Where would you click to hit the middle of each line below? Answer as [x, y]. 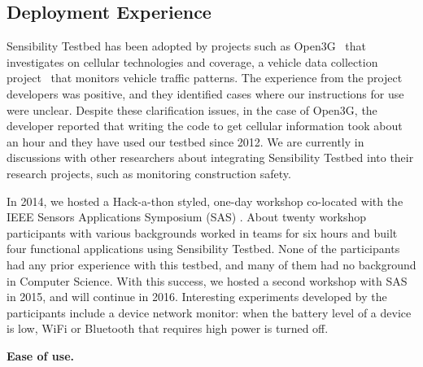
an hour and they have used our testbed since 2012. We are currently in [185, 141]
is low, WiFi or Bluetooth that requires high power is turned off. [168, 328]
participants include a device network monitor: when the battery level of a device [209, 312]
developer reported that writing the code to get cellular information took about [205, 126]
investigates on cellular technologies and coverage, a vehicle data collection [192, 61]
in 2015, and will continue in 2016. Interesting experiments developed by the [197, 297]
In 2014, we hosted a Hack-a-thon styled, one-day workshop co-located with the [205, 201]
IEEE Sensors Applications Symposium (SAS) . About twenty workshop [187, 217]
